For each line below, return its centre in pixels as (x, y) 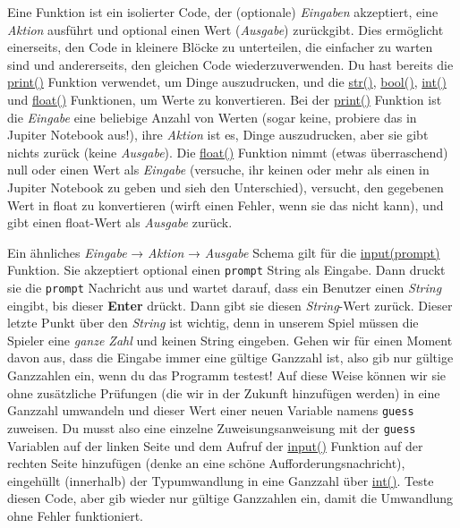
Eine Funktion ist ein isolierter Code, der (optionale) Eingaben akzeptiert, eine (223, 12)
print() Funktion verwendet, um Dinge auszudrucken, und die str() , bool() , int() (227, 82)
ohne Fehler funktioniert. (75, 515)
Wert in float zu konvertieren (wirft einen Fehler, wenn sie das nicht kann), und (226, 204)
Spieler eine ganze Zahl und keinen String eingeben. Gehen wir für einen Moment (230, 340)
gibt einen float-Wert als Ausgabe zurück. (120, 222)
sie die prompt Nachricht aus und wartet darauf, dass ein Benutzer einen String (225, 287)
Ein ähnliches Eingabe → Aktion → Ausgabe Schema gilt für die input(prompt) (224, 252)
